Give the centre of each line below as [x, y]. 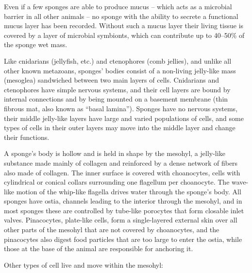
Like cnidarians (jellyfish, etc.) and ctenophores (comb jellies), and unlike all [118, 60]
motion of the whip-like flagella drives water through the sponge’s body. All [129, 191]
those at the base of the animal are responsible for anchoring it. [99, 248]
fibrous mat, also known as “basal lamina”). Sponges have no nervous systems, [121, 108]
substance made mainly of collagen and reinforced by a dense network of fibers [121, 162]
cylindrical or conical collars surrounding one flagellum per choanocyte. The [117, 182]
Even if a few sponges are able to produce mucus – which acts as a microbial [118, 6]
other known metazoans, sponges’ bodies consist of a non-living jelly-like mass [120, 70]
